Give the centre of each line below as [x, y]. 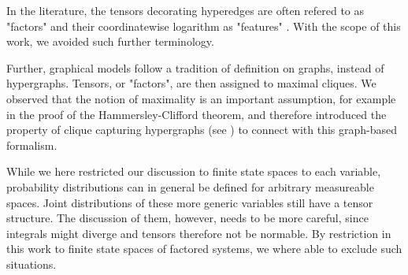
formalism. [32, 145]
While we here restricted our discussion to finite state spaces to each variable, [194, 171]
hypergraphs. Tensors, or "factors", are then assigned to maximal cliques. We [191, 83]
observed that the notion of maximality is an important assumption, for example [201, 98]
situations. [32, 264]
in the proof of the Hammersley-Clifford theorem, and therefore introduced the [197, 114]
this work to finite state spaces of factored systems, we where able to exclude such [204, 249]
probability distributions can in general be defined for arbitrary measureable [190, 186]
